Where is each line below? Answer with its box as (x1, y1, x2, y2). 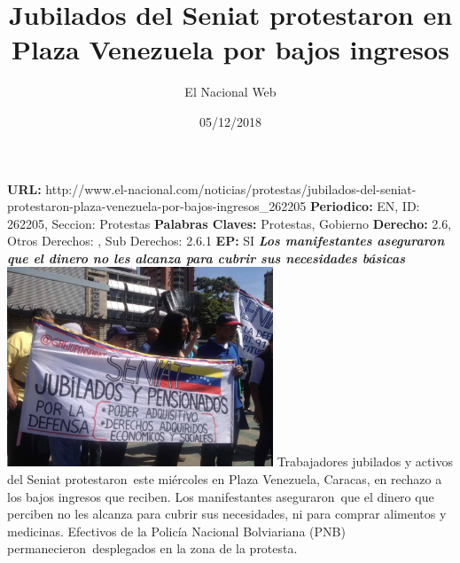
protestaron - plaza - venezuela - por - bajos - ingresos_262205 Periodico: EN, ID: (7, 197, 420, 215)
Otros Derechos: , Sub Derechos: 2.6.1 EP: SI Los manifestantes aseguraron (7, 231, 445, 250)
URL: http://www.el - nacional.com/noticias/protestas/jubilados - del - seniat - (7, 179, 417, 198)
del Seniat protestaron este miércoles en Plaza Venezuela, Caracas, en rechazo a (7, 470, 442, 489)
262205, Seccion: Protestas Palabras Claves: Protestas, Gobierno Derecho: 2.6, (7, 214, 452, 232)
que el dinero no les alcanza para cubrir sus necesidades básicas (7, 248, 406, 267)
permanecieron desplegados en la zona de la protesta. (7, 539, 298, 558)
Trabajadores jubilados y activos (277, 452, 453, 471)
